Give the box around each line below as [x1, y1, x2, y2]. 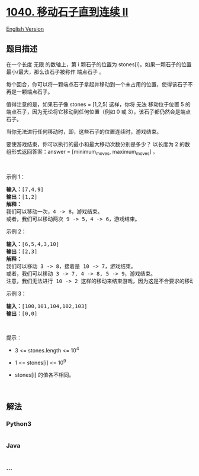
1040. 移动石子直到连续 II [6, 5, 129, 19]
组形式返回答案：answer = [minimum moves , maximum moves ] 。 [6, 148, 159, 157]
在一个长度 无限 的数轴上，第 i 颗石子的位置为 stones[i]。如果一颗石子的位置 [6, 60, 192, 68]
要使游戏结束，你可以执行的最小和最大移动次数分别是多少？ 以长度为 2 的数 [6, 140, 191, 148]
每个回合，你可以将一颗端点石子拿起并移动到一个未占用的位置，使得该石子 [6, 80, 188, 88]
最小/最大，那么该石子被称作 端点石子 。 [6, 68, 105, 75]
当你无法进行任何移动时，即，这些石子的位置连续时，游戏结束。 [6, 128, 162, 135]
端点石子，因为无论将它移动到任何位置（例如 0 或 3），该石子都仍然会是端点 [6, 108, 191, 115]
